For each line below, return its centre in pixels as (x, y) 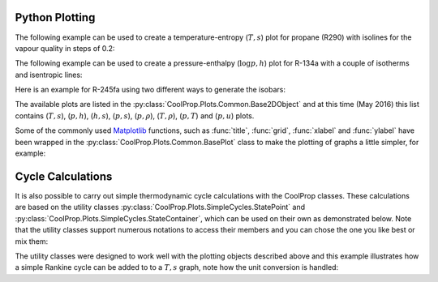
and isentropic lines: (49, 75)
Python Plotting (55, 17)
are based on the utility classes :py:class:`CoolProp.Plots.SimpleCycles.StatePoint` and (160, 207)
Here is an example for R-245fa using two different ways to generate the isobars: (150, 90)
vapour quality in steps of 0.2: (65, 48)
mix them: (32, 241)
